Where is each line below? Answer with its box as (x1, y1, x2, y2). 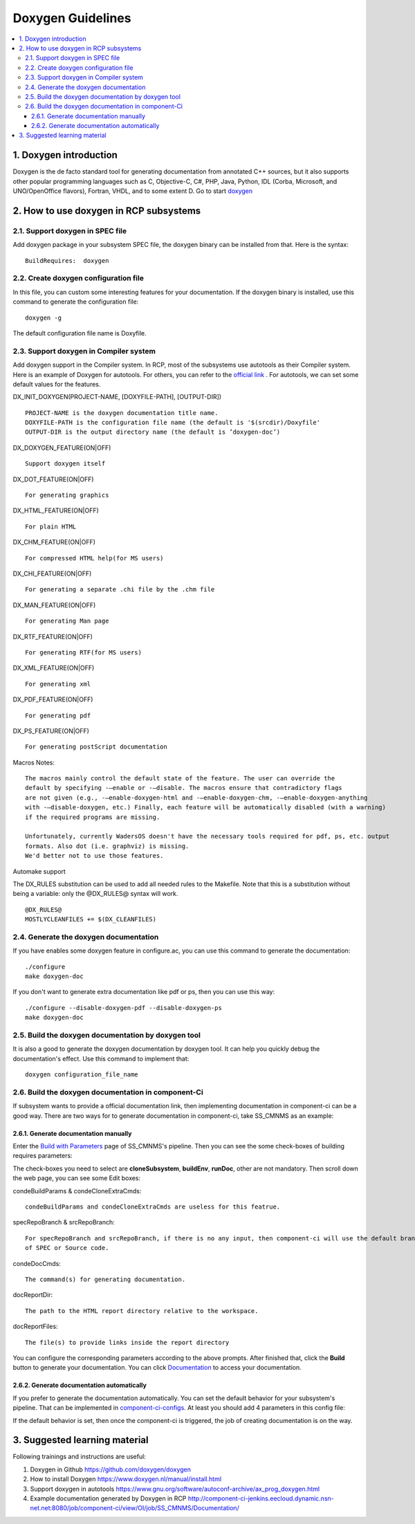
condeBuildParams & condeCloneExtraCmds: (12, 1186, 142, 1195)
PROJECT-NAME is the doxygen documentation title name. (25, 409, 219, 416)
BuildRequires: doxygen (25, 257, 109, 264)
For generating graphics (25, 491, 109, 499)
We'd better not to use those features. (25, 852, 164, 860)
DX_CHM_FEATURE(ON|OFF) (12, 538, 96, 547)
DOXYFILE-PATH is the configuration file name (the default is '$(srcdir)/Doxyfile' (25, 419, 321, 427)
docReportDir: (12, 1291, 53, 1299)
